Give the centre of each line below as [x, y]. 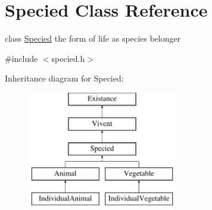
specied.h [68, 58]
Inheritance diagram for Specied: [64, 78]
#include [21, 58]
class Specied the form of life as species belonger [93, 38]
